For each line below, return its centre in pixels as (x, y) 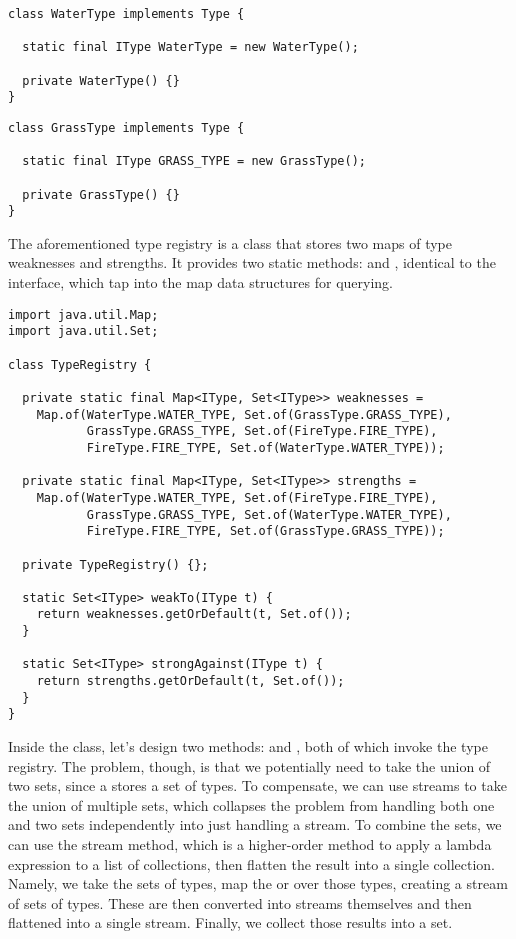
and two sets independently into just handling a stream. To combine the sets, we (255, 824)
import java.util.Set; (83, 331)
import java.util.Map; (83, 314)
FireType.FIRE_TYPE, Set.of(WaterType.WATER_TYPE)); (265, 447)
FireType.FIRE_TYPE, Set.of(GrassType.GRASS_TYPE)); (265, 531)
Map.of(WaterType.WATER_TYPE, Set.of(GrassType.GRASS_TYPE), (244, 414)
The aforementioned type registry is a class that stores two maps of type (230, 242)
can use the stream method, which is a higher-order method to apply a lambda (250, 844)
